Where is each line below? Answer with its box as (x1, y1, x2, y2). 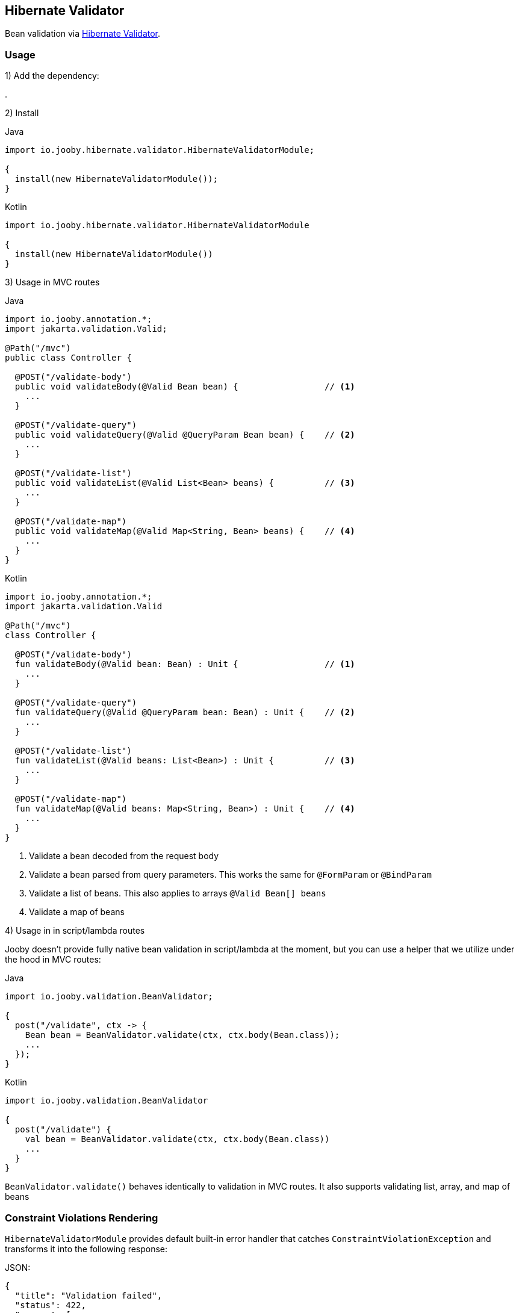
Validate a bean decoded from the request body (29, 851, 219, 861)
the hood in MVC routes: (5, 954, 101, 965)
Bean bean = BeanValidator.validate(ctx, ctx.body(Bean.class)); (25, 1030, 340, 1040)
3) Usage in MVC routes (5, 277, 100, 288)
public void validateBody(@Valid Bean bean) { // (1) (14, 382, 355, 392)
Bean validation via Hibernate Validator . (5, 28, 161, 39)
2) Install (5, 108, 39, 119)
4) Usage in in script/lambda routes (5, 925, 145, 936)
